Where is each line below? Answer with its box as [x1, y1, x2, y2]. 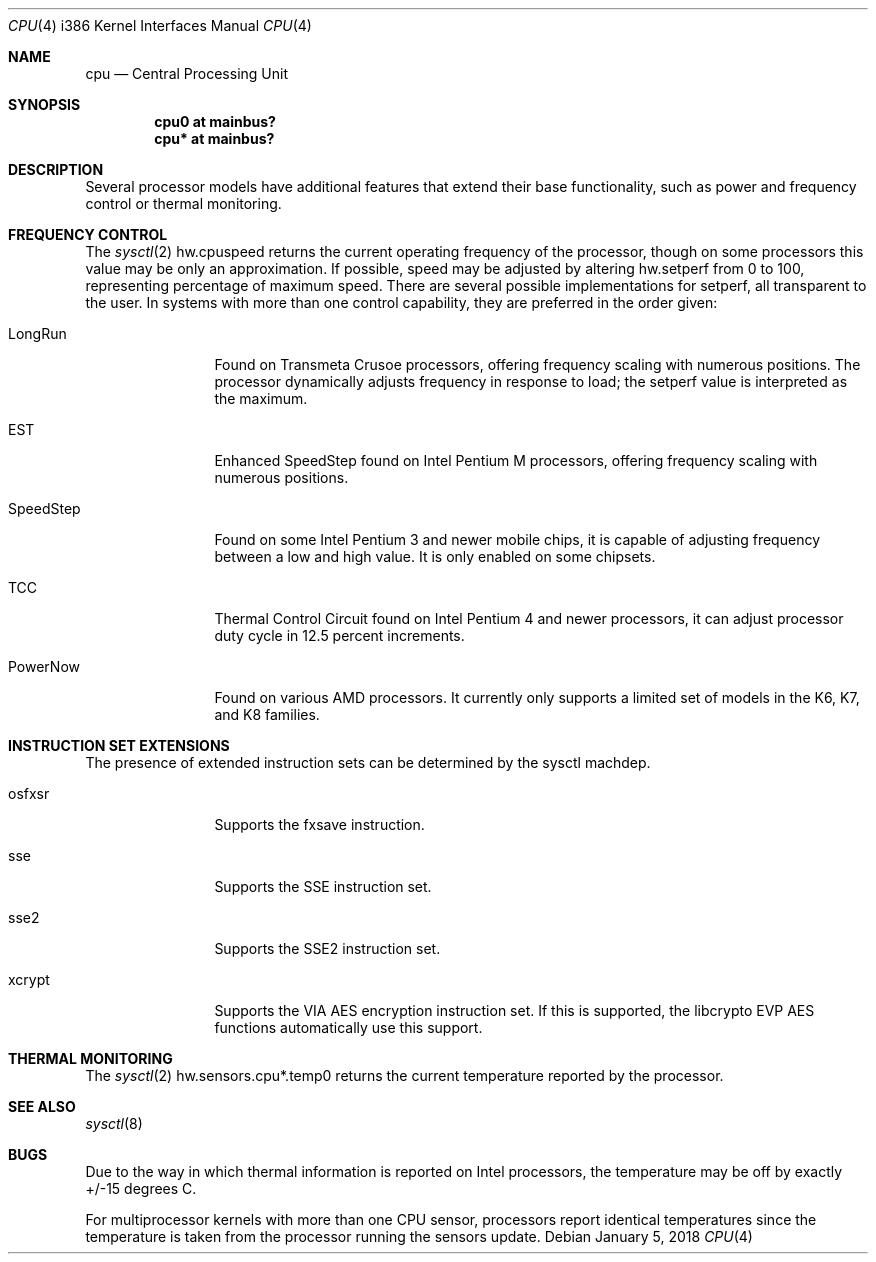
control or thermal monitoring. [85, 195, 282, 212]
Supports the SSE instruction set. [214, 878, 432, 895]
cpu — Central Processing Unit [85, 65, 288, 82]
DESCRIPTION [8, 161, 104, 178]
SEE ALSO [8, 1098, 76, 1115]
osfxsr [8, 785, 50, 802]
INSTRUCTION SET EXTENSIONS [8, 737, 230, 754]
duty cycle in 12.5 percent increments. [214, 627, 465, 644]
